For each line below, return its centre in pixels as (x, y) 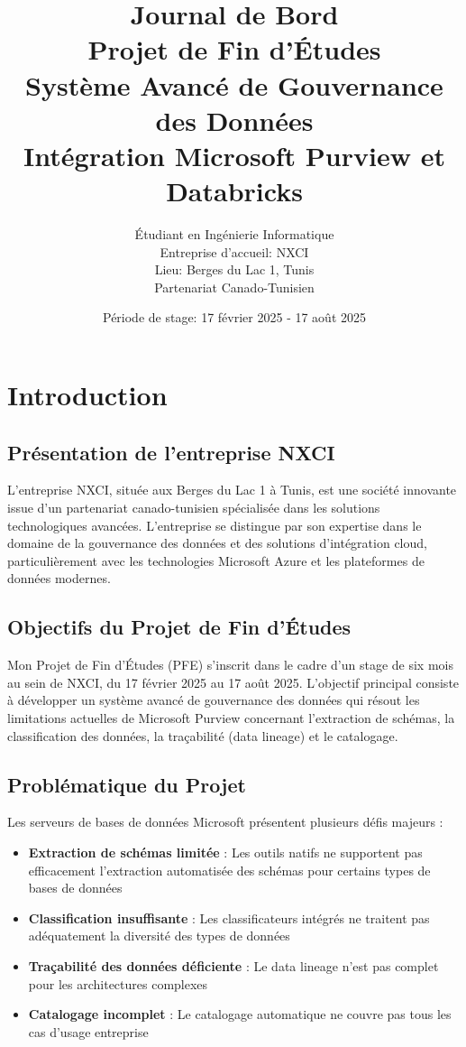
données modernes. (59, 578)
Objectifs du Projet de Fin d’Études (179, 627)
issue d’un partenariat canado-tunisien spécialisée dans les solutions (194, 508)
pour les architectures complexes (118, 983)
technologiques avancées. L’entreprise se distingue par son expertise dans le (215, 525)
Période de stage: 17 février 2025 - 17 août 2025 (234, 317)
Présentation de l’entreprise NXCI (171, 452)
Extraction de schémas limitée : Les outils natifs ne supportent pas (225, 852)
